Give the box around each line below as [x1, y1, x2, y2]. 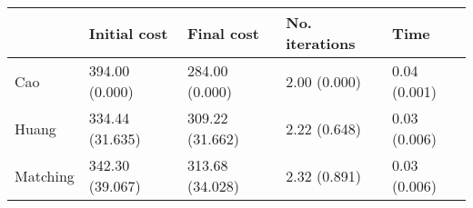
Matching [15, 164, 75, 186]
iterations [286, 33, 356, 54]
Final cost [187, 22, 259, 44]
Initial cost [88, 22, 168, 44]
